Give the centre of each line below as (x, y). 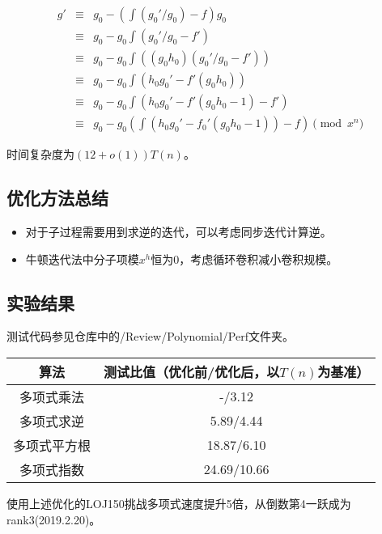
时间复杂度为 (40, 154)
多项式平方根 (52, 445)
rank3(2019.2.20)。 (54, 519)
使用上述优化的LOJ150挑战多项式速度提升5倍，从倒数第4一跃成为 (179, 503)
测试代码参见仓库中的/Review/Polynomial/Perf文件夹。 (150, 336)
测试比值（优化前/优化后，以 (192, 371)
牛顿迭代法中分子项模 (82, 259)
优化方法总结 (57, 198)
